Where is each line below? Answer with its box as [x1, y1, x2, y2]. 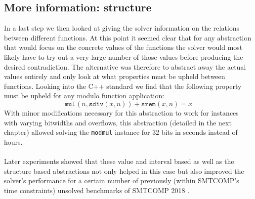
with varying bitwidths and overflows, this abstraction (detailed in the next [4, 117, 232, 127]
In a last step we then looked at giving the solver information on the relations [4, 23, 240, 33]
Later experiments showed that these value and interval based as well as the [4, 156, 234, 166]
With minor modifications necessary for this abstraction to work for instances [4, 107, 239, 118]
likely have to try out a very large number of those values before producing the [4, 51, 243, 62]
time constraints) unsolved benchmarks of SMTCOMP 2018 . [4, 185, 190, 195]
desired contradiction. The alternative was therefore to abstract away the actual [4, 61, 246, 72]
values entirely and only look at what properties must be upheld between [4, 71, 225, 81]
